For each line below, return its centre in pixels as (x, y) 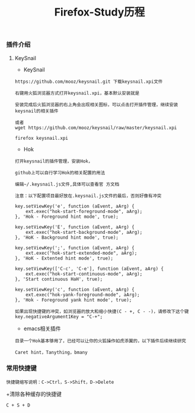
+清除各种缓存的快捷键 (34, 394)
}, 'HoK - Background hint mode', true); (66, 237)
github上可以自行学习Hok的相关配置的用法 (60, 173)
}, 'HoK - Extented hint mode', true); (64, 258)
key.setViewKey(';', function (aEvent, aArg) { (74, 248)
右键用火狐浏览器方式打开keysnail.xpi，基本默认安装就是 (77, 93)
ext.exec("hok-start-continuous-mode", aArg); (84, 274)
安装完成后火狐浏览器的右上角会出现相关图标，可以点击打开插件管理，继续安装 (96, 105)
